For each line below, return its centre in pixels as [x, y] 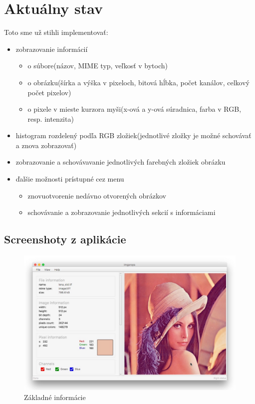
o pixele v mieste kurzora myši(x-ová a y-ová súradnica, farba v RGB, [134, 109]
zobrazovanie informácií [52, 49]
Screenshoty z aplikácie [65, 239]
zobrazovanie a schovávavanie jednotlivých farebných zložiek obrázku [121, 162]
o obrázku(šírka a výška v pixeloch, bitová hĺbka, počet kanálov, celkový [138, 82]
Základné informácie [55, 397]
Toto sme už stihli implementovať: [56, 32]
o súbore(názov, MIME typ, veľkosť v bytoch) [98, 66]
